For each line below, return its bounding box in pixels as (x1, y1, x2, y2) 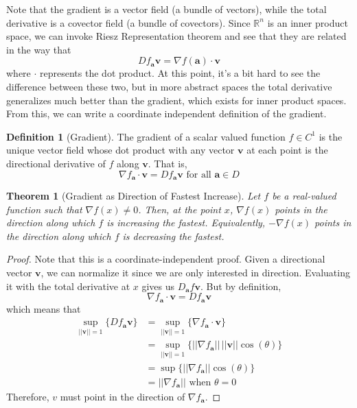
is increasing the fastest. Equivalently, (106, 215, 266, 230)
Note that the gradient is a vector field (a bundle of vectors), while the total (6, 2, 327, 16)
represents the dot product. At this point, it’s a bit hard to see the (40, 66, 321, 80)
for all (186, 169, 211, 180)
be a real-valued (272, 188, 336, 202)
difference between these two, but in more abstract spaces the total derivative (6, 79, 332, 93)
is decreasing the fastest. (122, 228, 224, 243)
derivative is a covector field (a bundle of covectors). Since (6, 15, 251, 29)
